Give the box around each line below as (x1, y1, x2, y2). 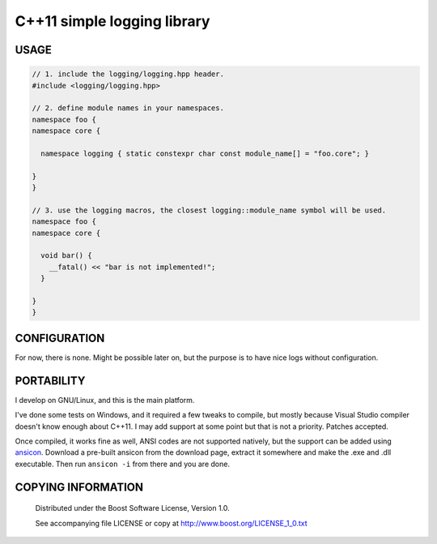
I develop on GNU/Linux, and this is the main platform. (15, 395, 195, 405)
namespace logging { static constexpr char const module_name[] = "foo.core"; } (40, 148, 370, 158)
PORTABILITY (15, 374, 86, 388)
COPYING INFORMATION (15, 480, 143, 494)
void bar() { (40, 251, 92, 260)
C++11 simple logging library (15, 12, 210, 30)
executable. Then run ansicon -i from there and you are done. (15, 459, 231, 469)
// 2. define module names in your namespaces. (32, 104, 224, 113)
